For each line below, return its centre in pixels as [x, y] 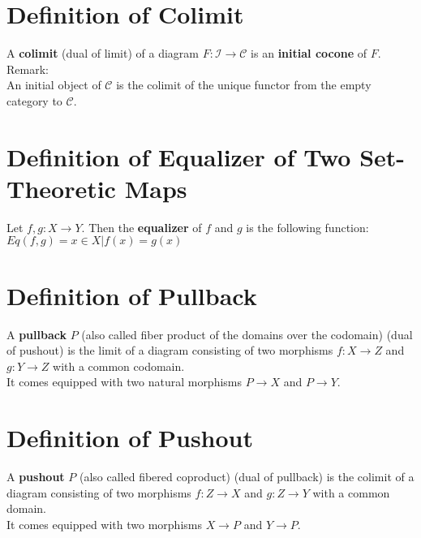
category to [34, 100]
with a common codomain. [119, 366]
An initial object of [54, 85]
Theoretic [61, 188]
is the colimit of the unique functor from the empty [244, 85]
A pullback [37, 334]
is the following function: [307, 227]
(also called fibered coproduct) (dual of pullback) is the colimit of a [247, 477]
